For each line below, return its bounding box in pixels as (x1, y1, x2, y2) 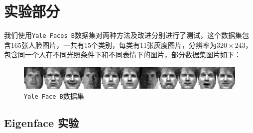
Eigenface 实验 (4, 115, 79, 130)
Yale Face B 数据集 (24, 90, 84, 101)
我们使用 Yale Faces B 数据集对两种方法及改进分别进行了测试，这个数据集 (4, 30, 242, 40)
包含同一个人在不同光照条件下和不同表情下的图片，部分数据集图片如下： (4, 49, 241, 60)
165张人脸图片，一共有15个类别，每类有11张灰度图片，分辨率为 (10, 39, 217, 50)
